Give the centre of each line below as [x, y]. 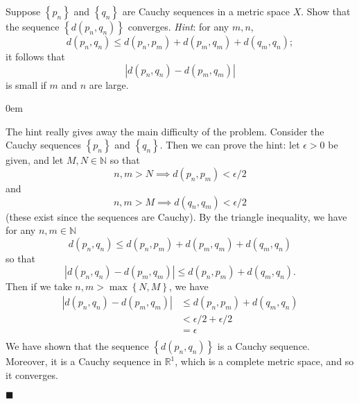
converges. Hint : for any [178, 26]
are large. [109, 84]
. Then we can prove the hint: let [230, 145]
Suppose [23, 11]
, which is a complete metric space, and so [264, 361]
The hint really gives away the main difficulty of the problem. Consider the [165, 131]
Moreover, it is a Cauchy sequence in [84, 361]
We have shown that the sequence [77, 346]
